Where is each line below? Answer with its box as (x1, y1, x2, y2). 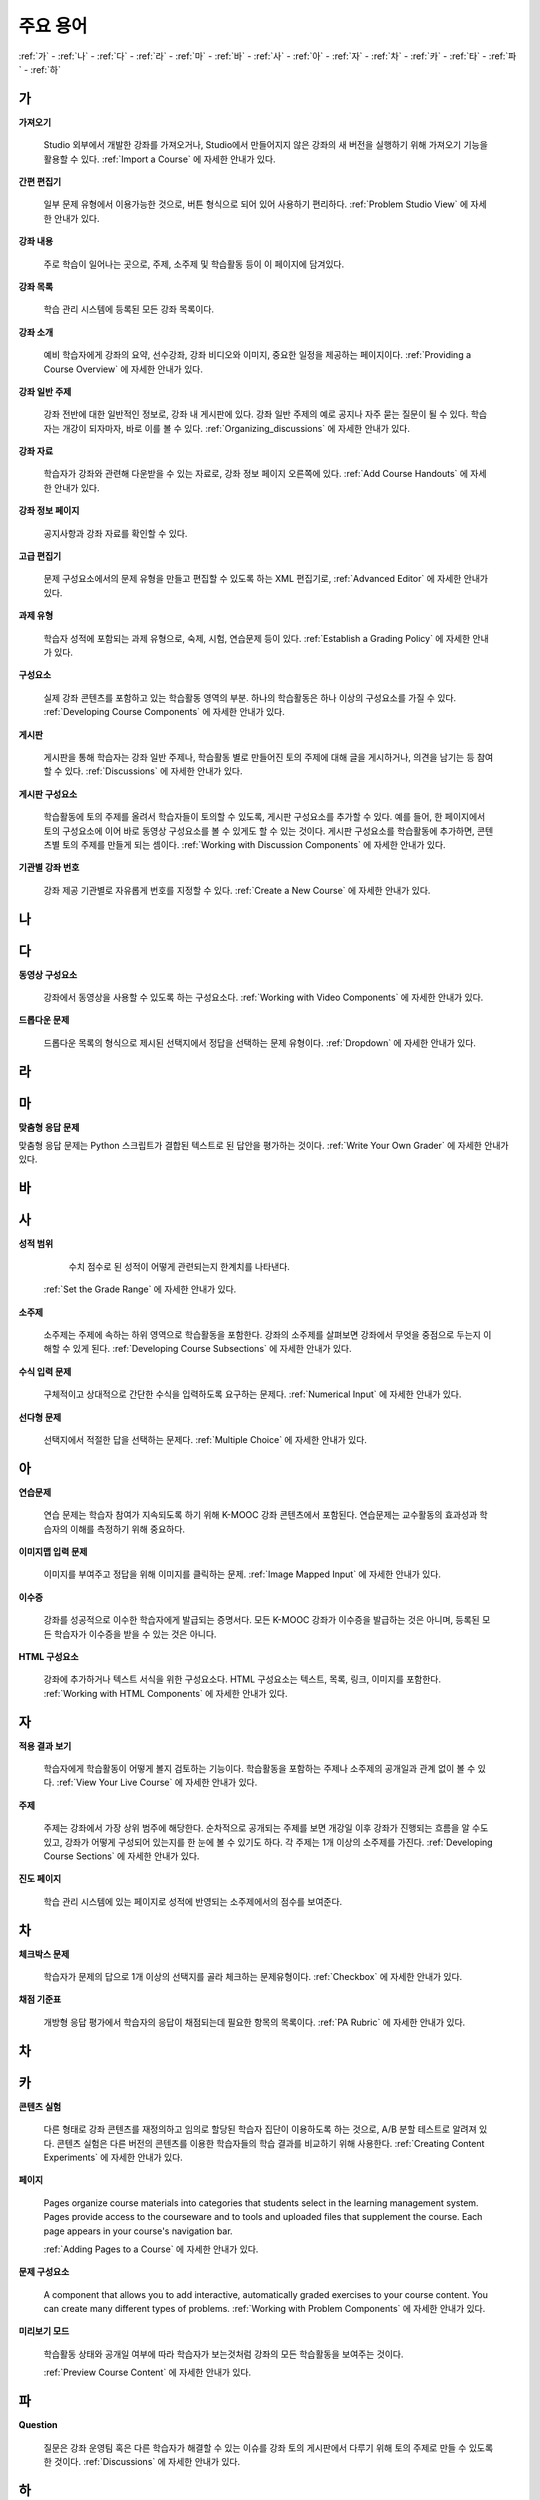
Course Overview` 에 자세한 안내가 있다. (43, 363, 204, 375)
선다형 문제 (18, 1411, 62, 1423)
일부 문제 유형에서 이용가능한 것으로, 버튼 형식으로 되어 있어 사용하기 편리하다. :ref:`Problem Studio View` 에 (43, 198, 469, 210)
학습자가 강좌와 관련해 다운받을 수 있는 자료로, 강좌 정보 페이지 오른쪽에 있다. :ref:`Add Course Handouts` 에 (43, 468, 469, 480)
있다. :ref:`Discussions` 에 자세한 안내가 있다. (64, 765, 243, 777)
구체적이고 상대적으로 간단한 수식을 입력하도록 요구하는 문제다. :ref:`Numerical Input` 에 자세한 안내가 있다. (43, 1388, 462, 1400)
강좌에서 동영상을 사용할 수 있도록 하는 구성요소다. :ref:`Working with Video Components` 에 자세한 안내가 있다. (43, 991, 484, 1003)
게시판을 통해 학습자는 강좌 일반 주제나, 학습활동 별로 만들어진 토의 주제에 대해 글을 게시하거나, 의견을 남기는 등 (43, 751, 475, 763)
